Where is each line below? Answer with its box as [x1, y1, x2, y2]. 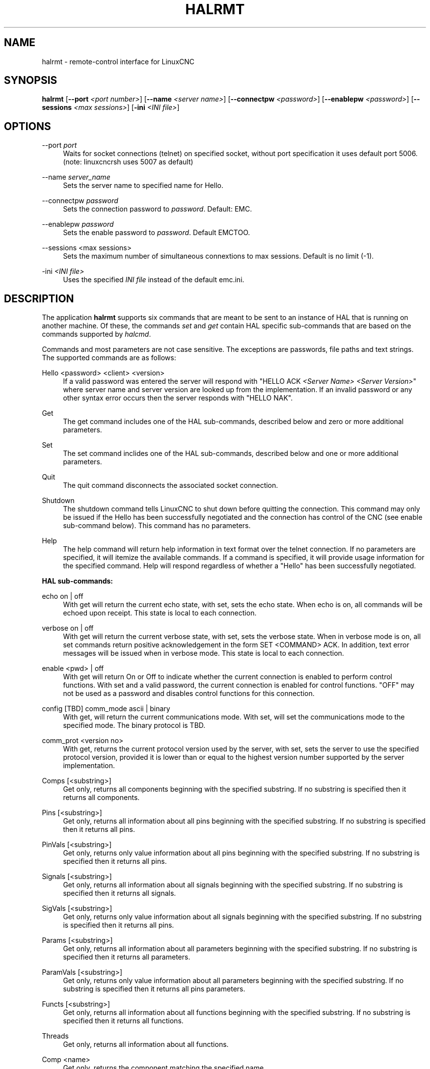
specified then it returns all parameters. [63, 953, 190, 962]
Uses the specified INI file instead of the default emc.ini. [63, 275, 244, 284]
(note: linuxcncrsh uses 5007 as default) [63, 158, 193, 166]
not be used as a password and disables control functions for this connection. [63, 689, 315, 698]
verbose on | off [42, 624, 94, 633]
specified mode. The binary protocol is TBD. [63, 721, 206, 730]
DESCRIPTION [4, 292, 74, 305]
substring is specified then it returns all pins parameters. [63, 985, 245, 993]
